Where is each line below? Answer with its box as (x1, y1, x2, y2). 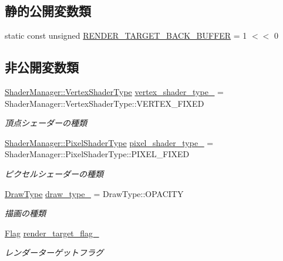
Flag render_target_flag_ (5, 226, 99, 239)
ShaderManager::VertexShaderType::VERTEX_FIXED (5, 97, 204, 109)
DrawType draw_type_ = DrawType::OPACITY (5, 187, 184, 199)
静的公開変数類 (5, 2, 91, 20)
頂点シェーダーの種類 (5, 117, 87, 129)
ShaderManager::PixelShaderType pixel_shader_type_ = (5, 136, 214, 148)
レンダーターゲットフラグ (5, 246, 103, 259)
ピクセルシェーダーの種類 (5, 167, 103, 179)
